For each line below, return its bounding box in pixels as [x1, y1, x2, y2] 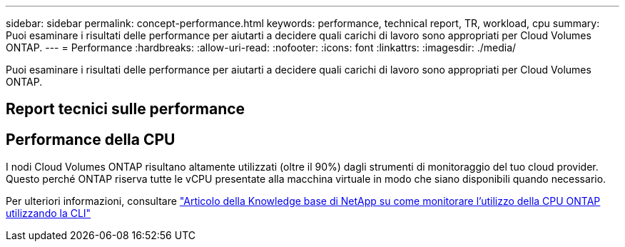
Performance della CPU [6, 130, 176, 148]
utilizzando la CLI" [6, 207, 91, 220]
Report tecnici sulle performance [6, 100, 245, 119]
